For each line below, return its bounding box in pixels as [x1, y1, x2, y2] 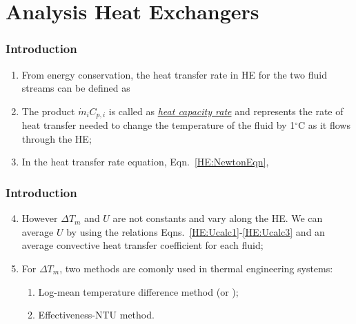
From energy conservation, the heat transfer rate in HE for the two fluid [21, 67, 328, 81]
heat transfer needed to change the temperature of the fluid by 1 [21, 118, 295, 132]
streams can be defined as [21, 81, 130, 95]
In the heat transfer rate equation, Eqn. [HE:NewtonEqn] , [21, 154, 269, 169]
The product [21, 103, 75, 118]
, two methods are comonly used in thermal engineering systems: [59, 261, 333, 276]
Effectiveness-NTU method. [38, 307, 155, 322]
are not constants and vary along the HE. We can [112, 211, 323, 225]
